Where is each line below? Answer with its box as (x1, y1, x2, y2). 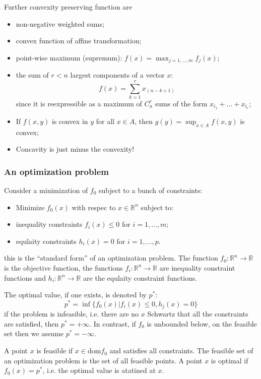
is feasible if (36, 345, 73, 356)
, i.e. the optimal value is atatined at (42, 365, 156, 375)
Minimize (16, 202, 45, 212)
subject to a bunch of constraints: (99, 185, 203, 196)
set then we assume (4, 328, 64, 339)
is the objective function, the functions (4, 262, 123, 273)
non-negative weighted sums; (16, 18, 104, 29)
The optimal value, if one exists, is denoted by (4, 289, 147, 300)
